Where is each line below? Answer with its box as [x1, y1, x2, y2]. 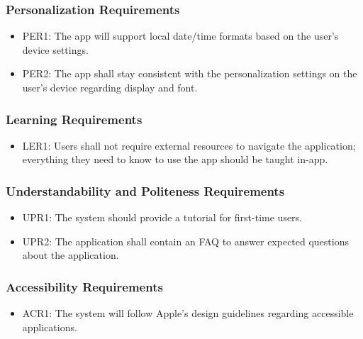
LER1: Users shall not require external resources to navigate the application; [22, 138, 356, 152]
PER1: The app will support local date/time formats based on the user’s [22, 28, 339, 43]
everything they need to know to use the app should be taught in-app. [22, 152, 328, 167]
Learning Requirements [6, 110, 143, 128]
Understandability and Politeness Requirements [6, 182, 285, 199]
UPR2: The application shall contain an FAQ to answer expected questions [22, 233, 350, 248]
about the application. [22, 248, 119, 262]
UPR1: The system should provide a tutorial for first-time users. [22, 210, 303, 225]
